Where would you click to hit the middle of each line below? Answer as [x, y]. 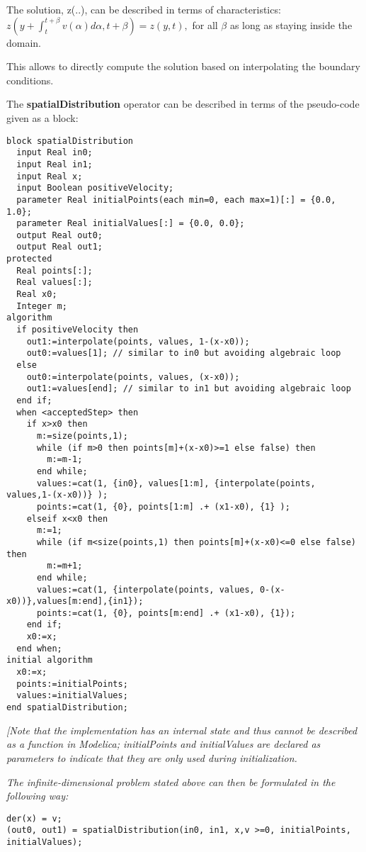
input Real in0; [55, 153]
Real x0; [37, 295]
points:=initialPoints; [72, 684]
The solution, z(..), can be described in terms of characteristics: [144, 9]
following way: [38, 796]
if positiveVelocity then [78, 330]
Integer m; [42, 306]
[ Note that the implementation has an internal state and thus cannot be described [182, 730]
